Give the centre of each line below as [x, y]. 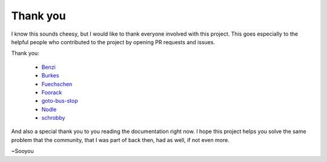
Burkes [50, 76]
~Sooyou [23, 151]
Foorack [52, 92]
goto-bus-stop [60, 101]
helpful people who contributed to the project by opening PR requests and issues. [113, 42]
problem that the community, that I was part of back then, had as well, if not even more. [120, 140]
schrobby [53, 118]
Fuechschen [57, 84]
